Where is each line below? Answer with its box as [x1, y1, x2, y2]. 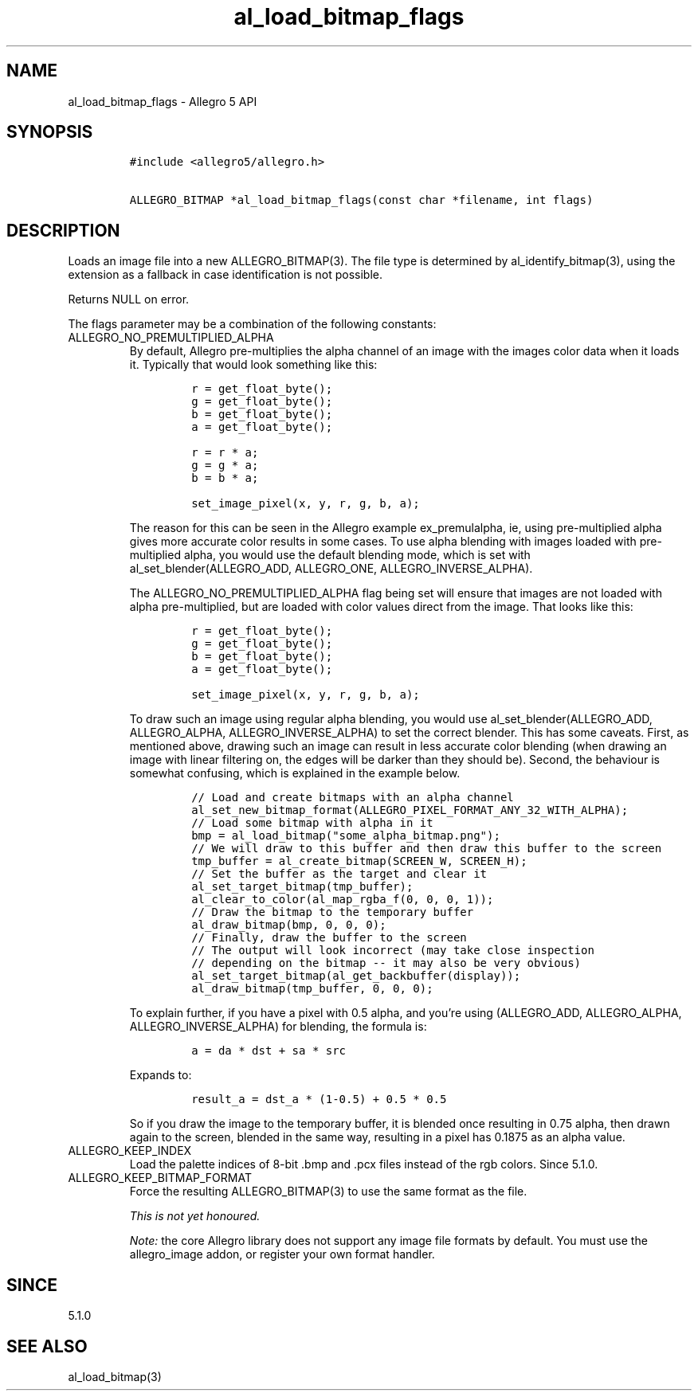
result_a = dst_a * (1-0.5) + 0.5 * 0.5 [191, 1093, 447, 1106]
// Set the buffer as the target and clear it [191, 867, 488, 881]
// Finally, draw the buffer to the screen [191, 931, 467, 945]
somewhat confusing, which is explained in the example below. [129, 766, 461, 781]
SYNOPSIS [6, 122, 93, 143]
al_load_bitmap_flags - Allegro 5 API [68, 94, 257, 108]
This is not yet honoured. [129, 1209, 261, 1223]
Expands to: [129, 1068, 192, 1082]
